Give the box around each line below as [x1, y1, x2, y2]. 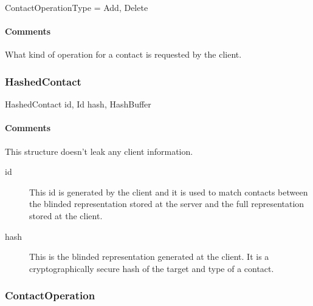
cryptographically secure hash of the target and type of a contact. [29, 262, 274, 274]
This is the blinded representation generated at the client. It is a [29, 250, 269, 263]
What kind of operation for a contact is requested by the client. [5, 48, 242, 61]
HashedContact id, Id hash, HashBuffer [5, 98, 151, 110]
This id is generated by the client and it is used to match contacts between [29, 185, 308, 198]
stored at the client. [29, 209, 103, 222]
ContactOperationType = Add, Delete [5, 1, 148, 13]
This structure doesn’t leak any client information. [5, 144, 193, 157]
